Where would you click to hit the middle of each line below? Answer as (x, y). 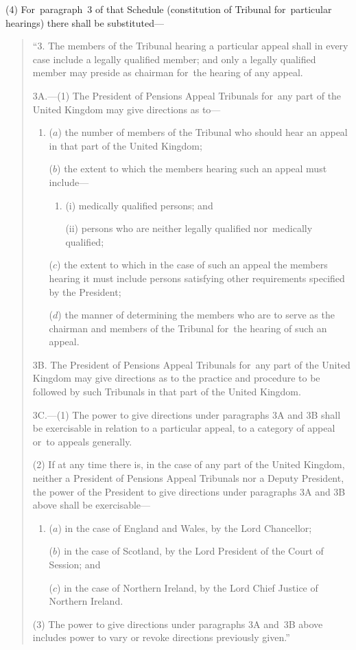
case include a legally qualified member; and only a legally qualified (174, 59)
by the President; (85, 291)
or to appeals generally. (82, 441)
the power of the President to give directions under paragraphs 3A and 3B (189, 491)
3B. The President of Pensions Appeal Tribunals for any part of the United (191, 364)
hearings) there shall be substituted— (85, 22)
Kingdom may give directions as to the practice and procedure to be (176, 378)
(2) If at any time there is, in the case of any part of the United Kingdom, (189, 464)
